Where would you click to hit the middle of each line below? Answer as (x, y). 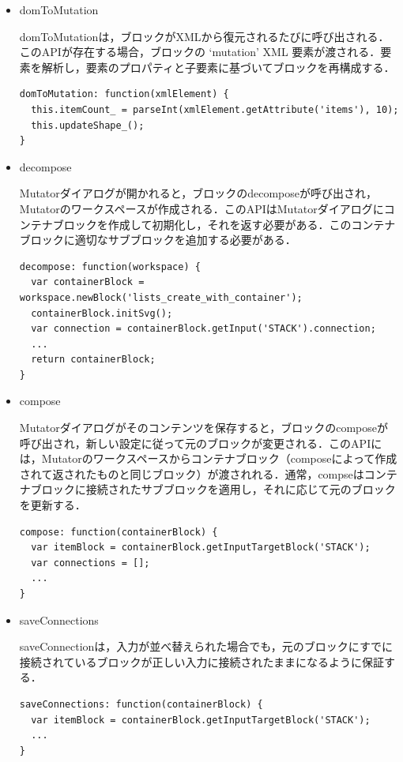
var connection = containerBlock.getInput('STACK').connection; (203, 329)
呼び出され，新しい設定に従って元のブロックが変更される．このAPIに (201, 443)
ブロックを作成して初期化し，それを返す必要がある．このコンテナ (224, 224)
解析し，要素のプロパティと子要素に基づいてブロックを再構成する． (218, 67)
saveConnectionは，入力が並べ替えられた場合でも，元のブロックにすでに (206, 646)
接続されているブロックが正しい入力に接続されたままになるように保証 (201, 661)
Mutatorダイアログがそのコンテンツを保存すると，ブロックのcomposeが (204, 428)
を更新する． (53, 505)
